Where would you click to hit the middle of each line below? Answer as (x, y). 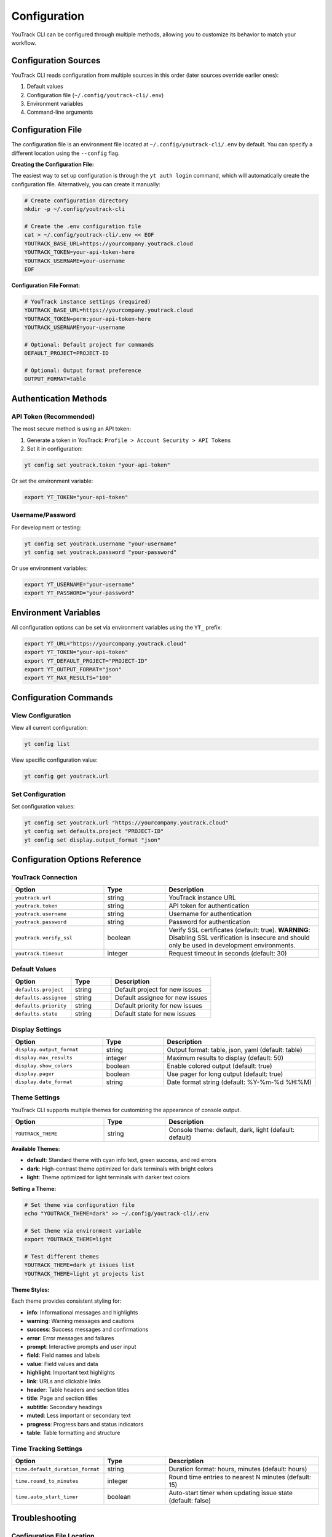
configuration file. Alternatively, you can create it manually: (86, 184)
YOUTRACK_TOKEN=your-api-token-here (80, 252)
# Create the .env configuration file (83, 227)
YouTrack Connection (44, 877)
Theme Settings (36, 1097)
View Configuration (41, 715)
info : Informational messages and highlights (82, 1312)
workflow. (24, 42)
